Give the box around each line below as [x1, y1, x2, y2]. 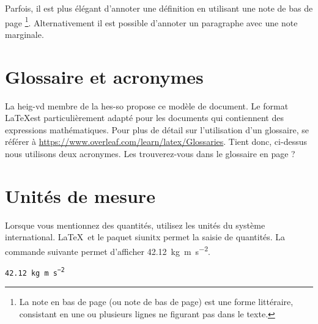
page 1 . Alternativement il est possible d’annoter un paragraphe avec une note [5, 14, 298, 29]
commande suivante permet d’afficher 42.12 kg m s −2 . [5, 243, 210, 257]
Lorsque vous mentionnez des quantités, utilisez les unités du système [5, 218, 265, 231]
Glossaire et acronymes [5, 64, 204, 89]
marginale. [5, 28, 44, 40]
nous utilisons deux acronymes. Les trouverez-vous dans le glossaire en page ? [5, 147, 295, 160]
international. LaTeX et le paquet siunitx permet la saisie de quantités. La [5, 230, 286, 243]
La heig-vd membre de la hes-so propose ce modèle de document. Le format [5, 99, 289, 112]
